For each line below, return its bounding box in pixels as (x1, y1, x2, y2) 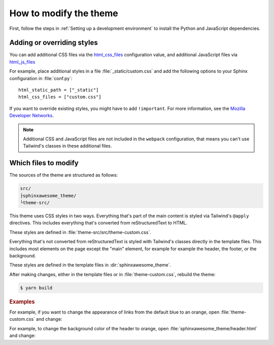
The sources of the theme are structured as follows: (9, 172, 118, 178)
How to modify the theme (9, 8, 119, 19)
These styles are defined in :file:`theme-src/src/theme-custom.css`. (9, 229, 152, 235)
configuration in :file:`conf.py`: (9, 75, 73, 81)
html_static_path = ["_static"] (18, 87, 99, 93)
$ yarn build (20, 285, 53, 291)
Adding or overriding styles (9, 39, 98, 47)
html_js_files (9, 59, 36, 65)
